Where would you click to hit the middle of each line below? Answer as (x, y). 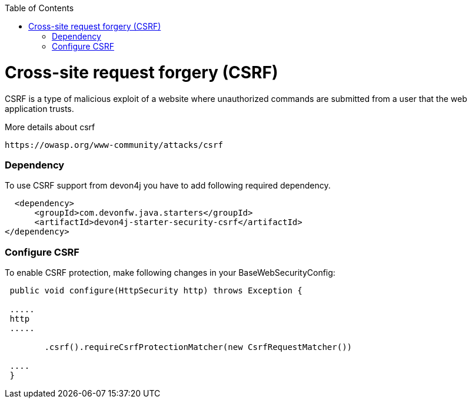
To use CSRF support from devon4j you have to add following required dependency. (168, 186)
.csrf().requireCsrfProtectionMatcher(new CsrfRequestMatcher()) (198, 347)
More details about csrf (50, 127)
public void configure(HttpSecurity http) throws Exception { (156, 290)
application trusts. (39, 108)
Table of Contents (39, 8)
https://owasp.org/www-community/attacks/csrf (114, 145)
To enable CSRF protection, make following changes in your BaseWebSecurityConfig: (170, 272)
